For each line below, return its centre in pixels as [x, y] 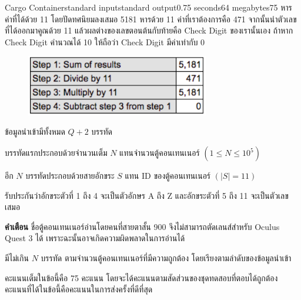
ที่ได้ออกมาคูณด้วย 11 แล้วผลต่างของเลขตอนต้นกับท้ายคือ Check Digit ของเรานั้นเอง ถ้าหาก [149, 30]
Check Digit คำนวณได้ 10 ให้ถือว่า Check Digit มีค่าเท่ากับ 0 [105, 41]
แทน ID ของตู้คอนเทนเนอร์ [168, 176]
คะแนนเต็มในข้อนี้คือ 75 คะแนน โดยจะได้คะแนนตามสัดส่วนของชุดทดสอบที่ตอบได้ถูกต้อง [141, 277]
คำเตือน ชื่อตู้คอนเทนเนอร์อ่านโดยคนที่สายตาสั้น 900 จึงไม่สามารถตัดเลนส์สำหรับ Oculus [142, 226]
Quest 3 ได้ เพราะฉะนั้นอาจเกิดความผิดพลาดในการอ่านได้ [95, 238]
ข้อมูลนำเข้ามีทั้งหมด [35, 131]
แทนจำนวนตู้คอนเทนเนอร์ [160, 153]
